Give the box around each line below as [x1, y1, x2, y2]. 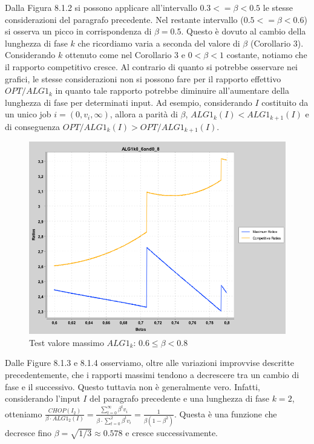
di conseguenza [5, 120, 61, 132]
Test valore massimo [29, 336, 104, 348]
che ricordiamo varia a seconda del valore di [77, 36, 240, 49]
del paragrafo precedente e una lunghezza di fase [90, 392, 270, 405]
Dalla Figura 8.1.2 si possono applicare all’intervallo [5, 1, 197, 13]
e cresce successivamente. [125, 426, 218, 439]
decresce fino [5, 426, 52, 439]
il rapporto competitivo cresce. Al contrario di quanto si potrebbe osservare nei [5, 60, 298, 73]
